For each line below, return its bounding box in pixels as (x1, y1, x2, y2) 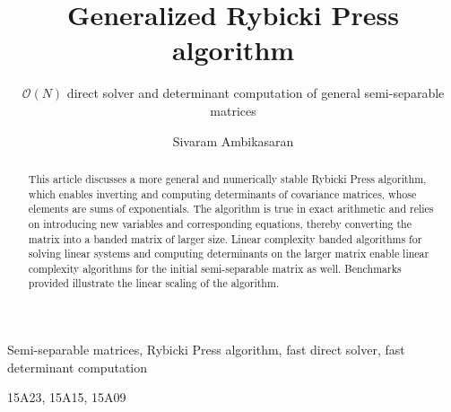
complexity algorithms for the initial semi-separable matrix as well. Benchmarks (28, 260, 402, 276)
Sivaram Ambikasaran (172, 131, 294, 150)
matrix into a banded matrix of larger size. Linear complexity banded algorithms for (28, 231, 422, 246)
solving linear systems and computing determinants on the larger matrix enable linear (28, 246, 429, 261)
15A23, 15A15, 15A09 (7, 388, 126, 407)
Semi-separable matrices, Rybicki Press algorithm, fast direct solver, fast (7, 340, 405, 359)
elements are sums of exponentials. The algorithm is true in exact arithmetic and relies (28, 201, 434, 216)
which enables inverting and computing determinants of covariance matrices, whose (28, 186, 417, 201)
